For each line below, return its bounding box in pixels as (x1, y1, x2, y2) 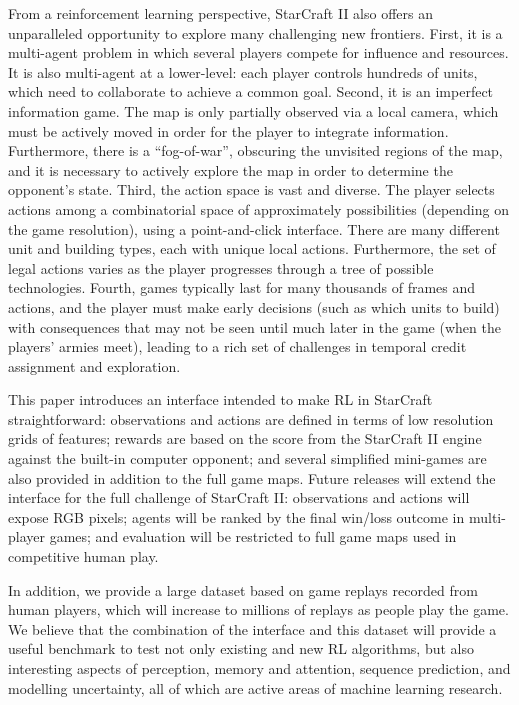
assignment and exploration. (8, 355, 181, 376)
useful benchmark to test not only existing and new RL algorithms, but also (8, 638, 474, 659)
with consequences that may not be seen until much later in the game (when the (8, 316, 501, 337)
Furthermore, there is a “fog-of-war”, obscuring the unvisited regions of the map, (8, 140, 503, 161)
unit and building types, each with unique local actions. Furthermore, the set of (8, 238, 496, 259)
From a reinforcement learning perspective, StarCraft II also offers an (8, 3, 434, 23)
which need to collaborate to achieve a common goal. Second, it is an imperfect (8, 81, 494, 102)
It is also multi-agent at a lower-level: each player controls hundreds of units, (8, 61, 478, 82)
